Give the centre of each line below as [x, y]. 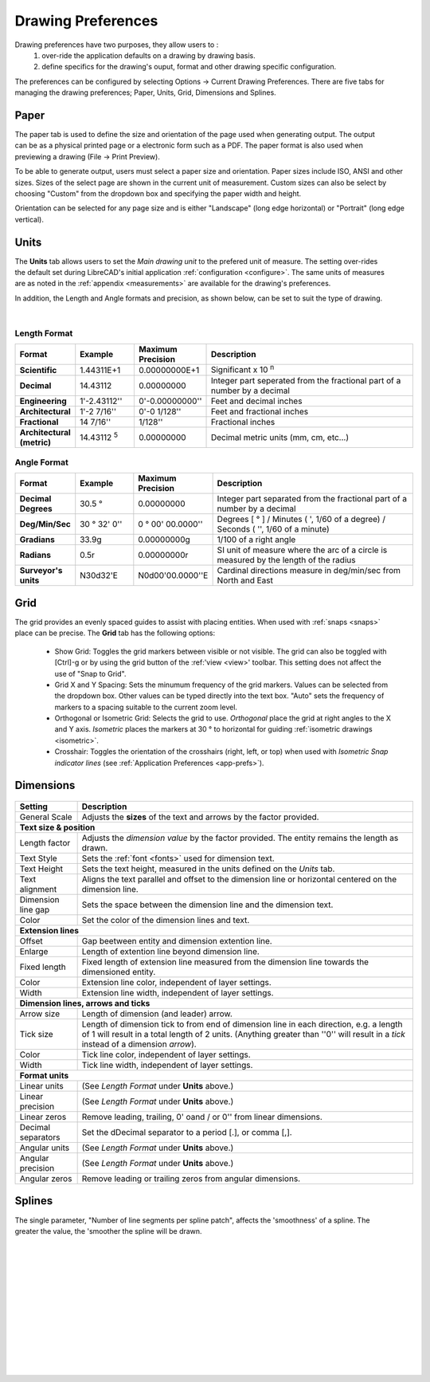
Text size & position [57, 827]
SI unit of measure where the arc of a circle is [302, 550]
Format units [44, 1076]
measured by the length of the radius [286, 560]
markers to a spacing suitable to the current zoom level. [146, 707]
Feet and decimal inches [256, 401]
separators [40, 1137]
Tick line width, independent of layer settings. [167, 1066]
